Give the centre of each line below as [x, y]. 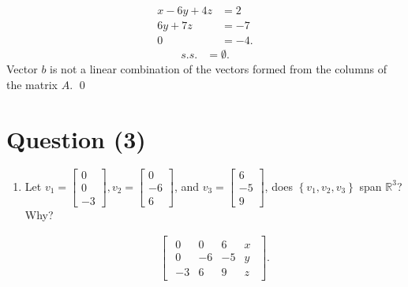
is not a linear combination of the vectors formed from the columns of [219, 69]
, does [279, 186]
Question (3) [76, 138]
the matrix [32, 84]
